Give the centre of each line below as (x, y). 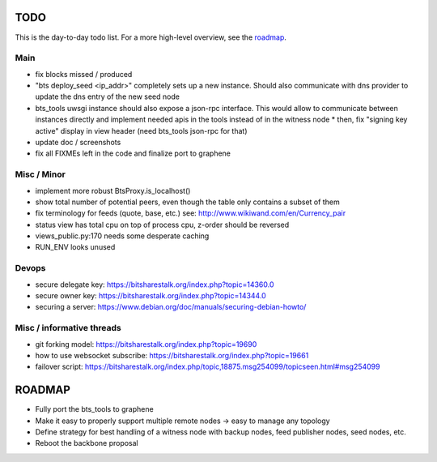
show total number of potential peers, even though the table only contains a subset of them (187, 202)
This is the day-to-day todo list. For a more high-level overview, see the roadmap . (151, 37)
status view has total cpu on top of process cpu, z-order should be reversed (162, 225)
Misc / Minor (40, 174)
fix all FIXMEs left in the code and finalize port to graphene (133, 153)
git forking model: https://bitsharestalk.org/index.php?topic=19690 (146, 344)
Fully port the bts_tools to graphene (94, 409)
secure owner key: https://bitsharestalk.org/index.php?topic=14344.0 (151, 296)
